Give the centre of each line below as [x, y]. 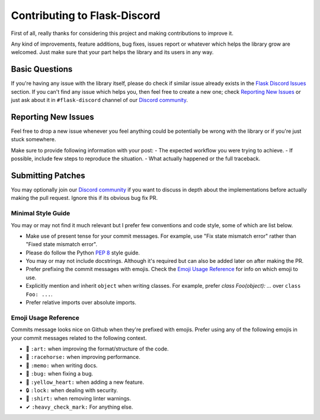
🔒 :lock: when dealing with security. [72, 390]
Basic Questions [42, 69]
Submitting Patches [48, 175]
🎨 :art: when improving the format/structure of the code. [97, 349]
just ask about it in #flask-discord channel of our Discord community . [99, 100]
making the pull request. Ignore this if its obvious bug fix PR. [84, 198]
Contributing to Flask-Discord [86, 15]
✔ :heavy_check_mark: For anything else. [79, 407]
